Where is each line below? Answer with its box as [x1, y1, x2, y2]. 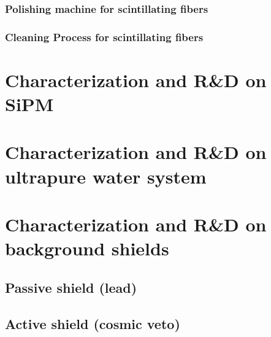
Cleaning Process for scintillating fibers [5, 29, 204, 44]
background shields [5, 236, 169, 261]
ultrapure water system [5, 163, 207, 188]
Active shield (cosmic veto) [5, 314, 180, 333]
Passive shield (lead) [5, 277, 137, 296]
